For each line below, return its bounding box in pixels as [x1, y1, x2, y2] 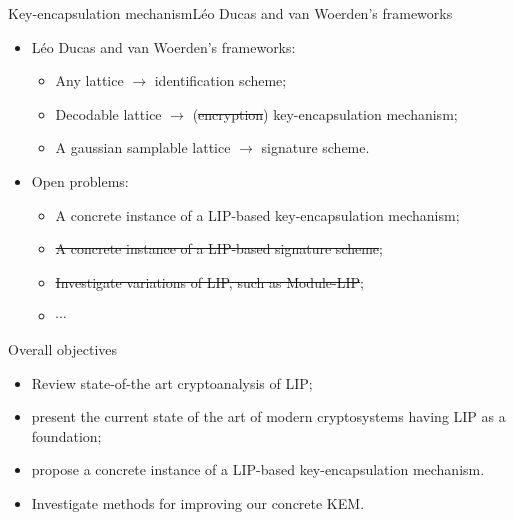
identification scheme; [154, 70, 287, 91]
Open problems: [31, 170, 129, 191]
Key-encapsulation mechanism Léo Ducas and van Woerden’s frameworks [8, 3, 453, 23]
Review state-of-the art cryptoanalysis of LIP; [31, 372, 313, 393]
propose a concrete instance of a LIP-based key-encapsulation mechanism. [31, 459, 485, 480]
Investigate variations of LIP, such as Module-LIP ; [55, 271, 364, 292]
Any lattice [55, 70, 124, 91]
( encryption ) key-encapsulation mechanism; [192, 103, 458, 124]
